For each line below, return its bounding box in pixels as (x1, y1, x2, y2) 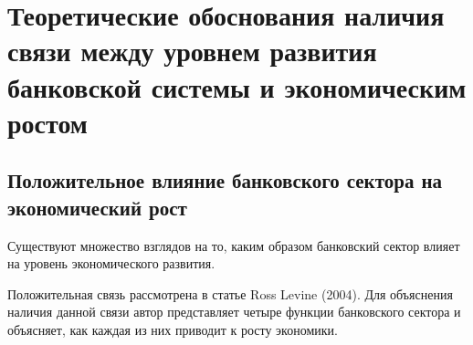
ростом (7, 103, 88, 141)
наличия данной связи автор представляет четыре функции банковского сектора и (7, 302, 461, 321)
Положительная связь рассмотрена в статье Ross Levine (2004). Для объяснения (7, 284, 453, 303)
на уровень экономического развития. (7, 254, 215, 273)
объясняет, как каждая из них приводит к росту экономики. (7, 319, 338, 339)
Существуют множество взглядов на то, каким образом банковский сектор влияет (7, 235, 460, 255)
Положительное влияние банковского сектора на (7, 166, 443, 194)
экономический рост (7, 193, 187, 221)
